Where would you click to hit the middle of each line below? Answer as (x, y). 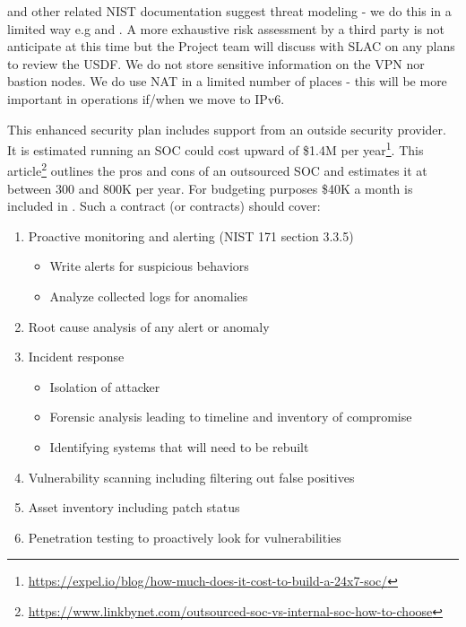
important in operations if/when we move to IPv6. (146, 98)
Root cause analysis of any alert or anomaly (149, 326)
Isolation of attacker (105, 386)
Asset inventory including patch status (134, 507)
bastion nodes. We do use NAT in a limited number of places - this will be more (227, 81)
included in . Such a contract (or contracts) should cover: (164, 206)
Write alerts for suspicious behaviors (149, 266)
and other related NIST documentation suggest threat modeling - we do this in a (229, 11)
